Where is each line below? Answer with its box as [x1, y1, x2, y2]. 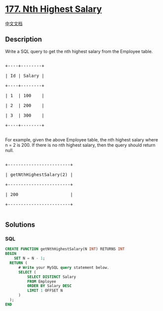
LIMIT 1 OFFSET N [27, 288, 63, 293]
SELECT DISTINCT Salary [27, 274, 77, 279]
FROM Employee [27, 279, 56, 284]
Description [5, 35, 42, 44]
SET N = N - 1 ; [14, 256, 45, 261]
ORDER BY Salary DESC [27, 284, 72, 289]
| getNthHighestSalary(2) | [5, 172, 73, 177]
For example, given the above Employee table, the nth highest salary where [5, 136, 158, 142]
